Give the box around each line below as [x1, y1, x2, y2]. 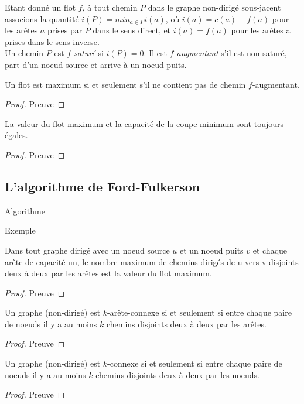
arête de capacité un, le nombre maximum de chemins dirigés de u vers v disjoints [5, 255, 299, 268]
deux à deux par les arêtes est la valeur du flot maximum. [5, 267, 212, 279]
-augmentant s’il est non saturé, [173, 47, 287, 59]
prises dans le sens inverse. [5, 35, 100, 47]
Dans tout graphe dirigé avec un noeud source [5, 244, 170, 256]
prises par [47, 24, 83, 36]
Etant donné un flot [5, 1, 76, 13]
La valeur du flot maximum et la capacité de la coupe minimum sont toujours [5, 117, 284, 129]
